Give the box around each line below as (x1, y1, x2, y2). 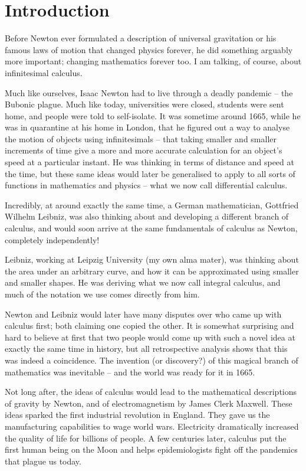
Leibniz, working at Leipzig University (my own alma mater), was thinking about (5, 253, 299, 266)
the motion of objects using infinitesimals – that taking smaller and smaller (5, 132, 277, 145)
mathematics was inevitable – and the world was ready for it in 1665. (5, 365, 255, 378)
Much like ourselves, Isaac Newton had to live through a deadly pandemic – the (5, 86, 293, 99)
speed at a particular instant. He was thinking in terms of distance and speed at (5, 156, 294, 168)
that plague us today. (5, 454, 81, 467)
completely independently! (5, 233, 100, 246)
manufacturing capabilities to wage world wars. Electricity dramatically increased (5, 420, 299, 432)
